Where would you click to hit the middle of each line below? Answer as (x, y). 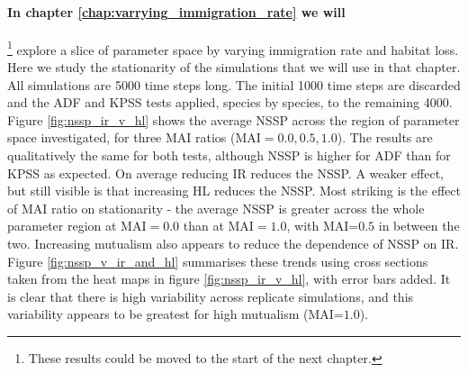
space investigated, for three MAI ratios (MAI (134, 137)
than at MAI (218, 226)
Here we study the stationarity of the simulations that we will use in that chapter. (234, 67)
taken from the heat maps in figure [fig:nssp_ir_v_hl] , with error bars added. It (229, 279)
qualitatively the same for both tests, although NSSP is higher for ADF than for (229, 155)
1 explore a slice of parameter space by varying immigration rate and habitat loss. (233, 48)
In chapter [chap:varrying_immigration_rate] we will (176, 11)
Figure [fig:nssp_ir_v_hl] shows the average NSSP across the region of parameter (234, 119)
